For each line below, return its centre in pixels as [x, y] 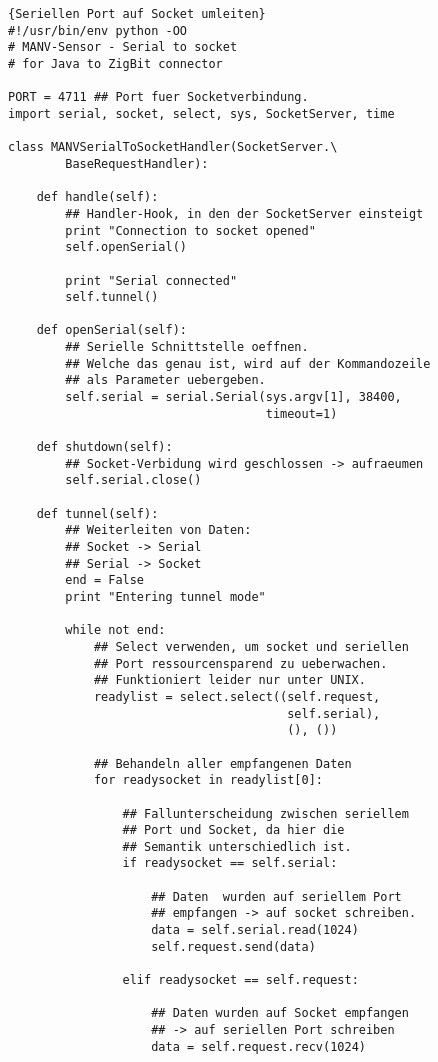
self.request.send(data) [233, 946]
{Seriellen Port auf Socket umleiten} [137, 14]
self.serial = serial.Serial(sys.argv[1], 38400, [233, 397]
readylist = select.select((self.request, [237, 696]
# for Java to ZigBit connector [115, 63]
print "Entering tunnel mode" [165, 596]
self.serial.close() [133, 480]
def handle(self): [97, 197]
